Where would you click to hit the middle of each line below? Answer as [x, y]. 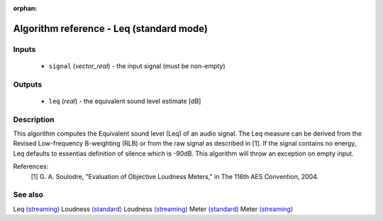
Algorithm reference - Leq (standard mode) [111, 28]
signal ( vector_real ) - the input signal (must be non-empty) [137, 66]
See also [28, 195]
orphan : [25, 8]
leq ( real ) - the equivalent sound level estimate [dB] [125, 101]
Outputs [28, 84]
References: [31, 166]
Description [34, 119]
